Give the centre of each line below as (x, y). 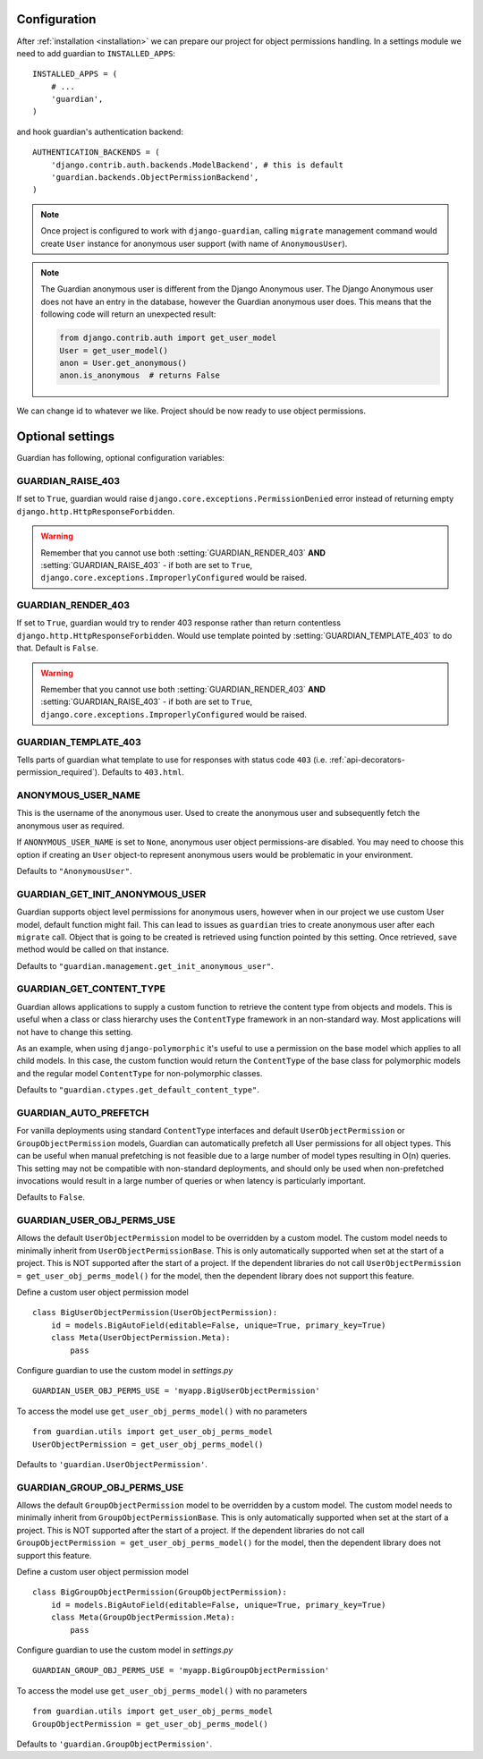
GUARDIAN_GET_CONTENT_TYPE (91, 989)
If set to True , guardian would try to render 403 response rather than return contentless (179, 623)
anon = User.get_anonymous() (123, 363)
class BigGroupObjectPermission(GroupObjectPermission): (160, 1592)
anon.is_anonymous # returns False (140, 375)
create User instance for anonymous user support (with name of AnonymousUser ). (194, 243)
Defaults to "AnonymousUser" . (74, 871)
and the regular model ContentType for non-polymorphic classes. (140, 1073)
